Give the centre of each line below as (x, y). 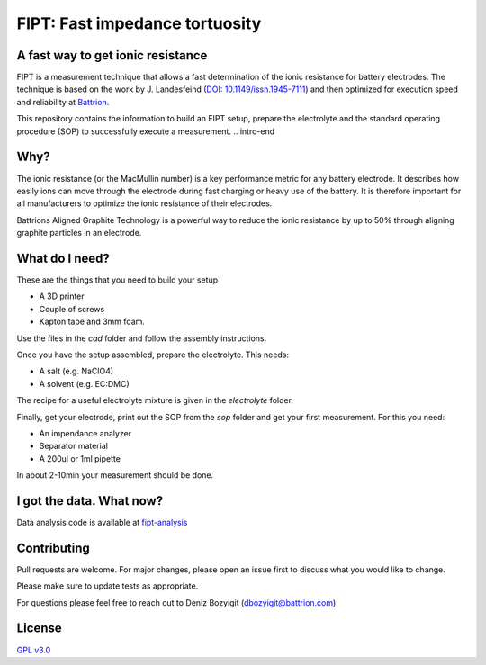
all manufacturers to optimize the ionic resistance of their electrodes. (144, 203)
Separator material (73, 446)
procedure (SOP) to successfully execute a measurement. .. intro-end (146, 131)
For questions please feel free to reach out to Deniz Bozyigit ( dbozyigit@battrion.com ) (176, 602)
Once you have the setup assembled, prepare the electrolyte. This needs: (153, 355)
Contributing (53, 548)
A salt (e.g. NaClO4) (76, 371)
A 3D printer (62, 296)
